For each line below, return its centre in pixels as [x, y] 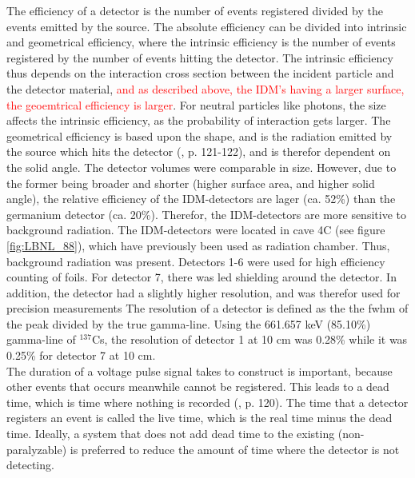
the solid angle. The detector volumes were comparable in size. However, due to [202, 167]
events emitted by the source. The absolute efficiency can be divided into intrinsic [207, 26]
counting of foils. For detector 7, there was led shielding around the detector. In [202, 277]
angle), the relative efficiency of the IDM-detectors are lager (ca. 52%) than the [201, 199]
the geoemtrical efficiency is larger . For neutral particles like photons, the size [196, 104]
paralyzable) [37, 449]
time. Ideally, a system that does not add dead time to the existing [171, 434]
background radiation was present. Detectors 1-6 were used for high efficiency [196, 261]
